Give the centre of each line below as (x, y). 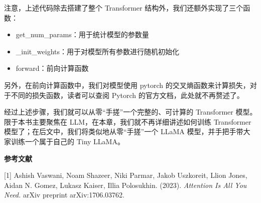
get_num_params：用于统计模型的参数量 (82, 34)
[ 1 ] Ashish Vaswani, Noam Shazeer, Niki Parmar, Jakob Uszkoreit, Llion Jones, (126, 175)
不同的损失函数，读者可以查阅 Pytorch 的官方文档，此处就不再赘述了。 (127, 95)
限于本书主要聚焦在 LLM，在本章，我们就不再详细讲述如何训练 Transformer (128, 121)
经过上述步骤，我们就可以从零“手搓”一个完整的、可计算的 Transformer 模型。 (130, 112)
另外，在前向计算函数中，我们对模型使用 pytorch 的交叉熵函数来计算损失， (127, 85)
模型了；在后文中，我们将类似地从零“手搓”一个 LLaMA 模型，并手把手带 (124, 131)
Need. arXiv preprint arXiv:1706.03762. (64, 195)
